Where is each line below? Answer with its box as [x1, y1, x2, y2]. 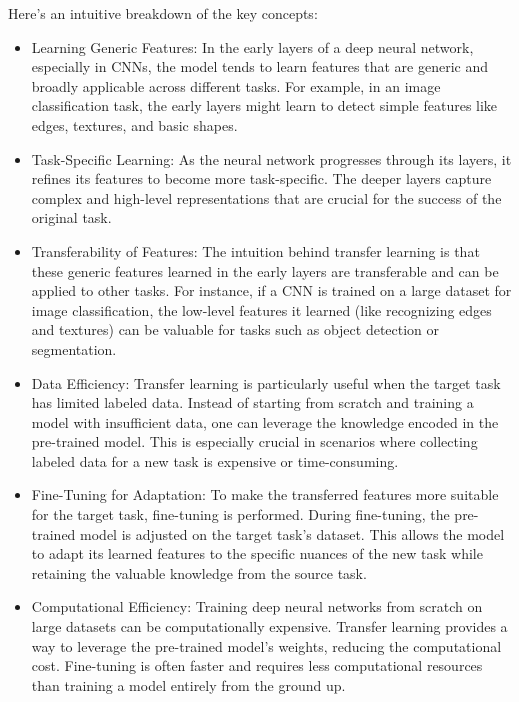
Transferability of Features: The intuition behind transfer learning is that [31, 240, 480, 261]
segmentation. [31, 338, 117, 359]
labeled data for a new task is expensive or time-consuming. [31, 450, 399, 471]
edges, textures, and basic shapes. [31, 114, 238, 135]
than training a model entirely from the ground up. [31, 674, 346, 695]
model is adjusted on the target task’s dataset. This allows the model [80, 523, 505, 544]
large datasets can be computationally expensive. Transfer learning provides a [31, 616, 508, 637]
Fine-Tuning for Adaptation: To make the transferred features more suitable [31, 484, 499, 505]
